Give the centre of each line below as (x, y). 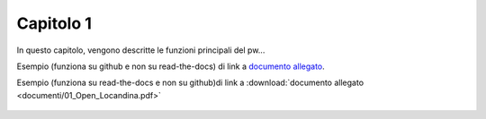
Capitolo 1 (54, 23)
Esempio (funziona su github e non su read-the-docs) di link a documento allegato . (171, 66)
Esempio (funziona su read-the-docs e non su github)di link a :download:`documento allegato (190, 83)
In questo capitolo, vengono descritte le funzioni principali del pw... (141, 50)
